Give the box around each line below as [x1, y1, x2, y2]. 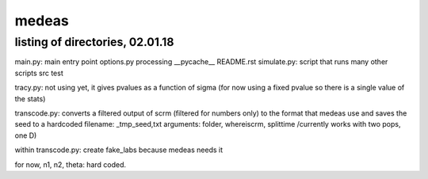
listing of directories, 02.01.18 [14, 35, 174, 49]
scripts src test [14, 68, 63, 78]
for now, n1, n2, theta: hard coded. [14, 159, 127, 169]
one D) [14, 131, 37, 140]
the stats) [14, 93, 46, 103]
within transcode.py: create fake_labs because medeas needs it [14, 145, 224, 154]
